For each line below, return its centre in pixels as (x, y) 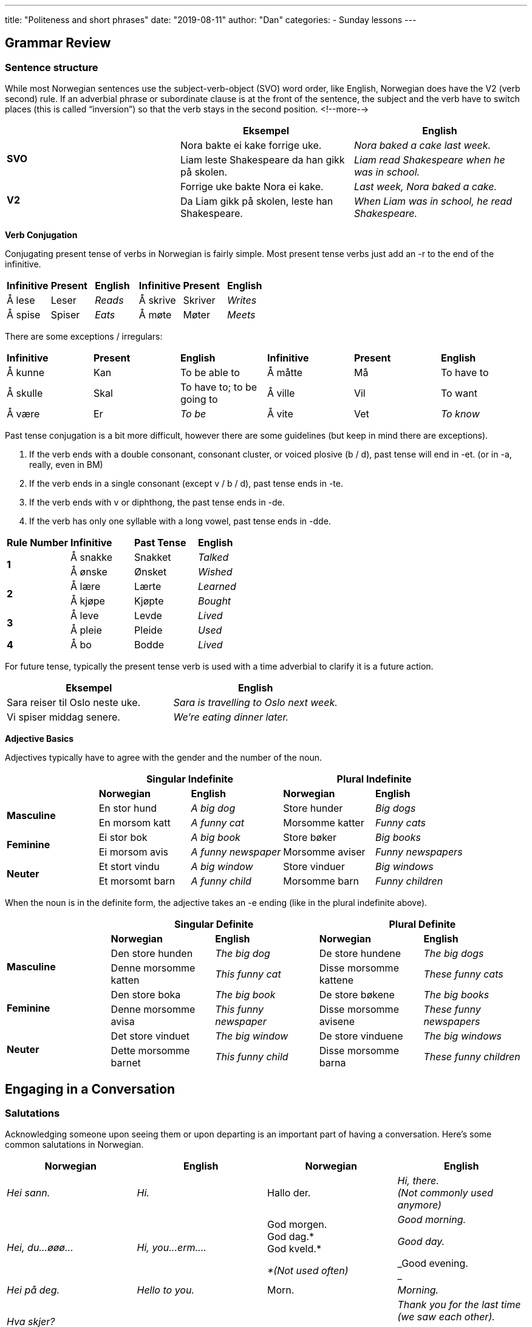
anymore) (419, 1205)
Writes (242, 300)
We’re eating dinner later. (231, 717)
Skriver (199, 300)
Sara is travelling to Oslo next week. (255, 703)
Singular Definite (214, 924)
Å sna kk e (91, 557)
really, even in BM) (66, 465)
